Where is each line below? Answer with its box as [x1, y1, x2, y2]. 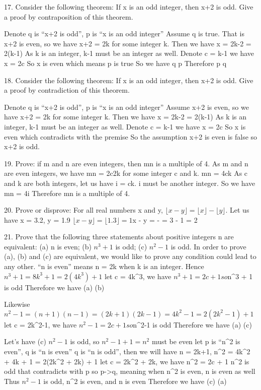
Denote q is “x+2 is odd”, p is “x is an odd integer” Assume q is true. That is [4, 28, 245, 39]
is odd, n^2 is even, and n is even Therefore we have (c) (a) [43, 375, 227, 386]
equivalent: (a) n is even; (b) [4, 241, 92, 251]
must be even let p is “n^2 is [151, 336, 240, 347]
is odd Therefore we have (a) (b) [4, 282, 105, 292]
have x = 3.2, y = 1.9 [4, 214, 70, 225]
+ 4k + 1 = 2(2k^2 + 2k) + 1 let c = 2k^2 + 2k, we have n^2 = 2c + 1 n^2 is [4, 356, 249, 366]
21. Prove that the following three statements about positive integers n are [4, 231, 234, 242]
